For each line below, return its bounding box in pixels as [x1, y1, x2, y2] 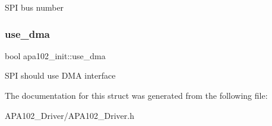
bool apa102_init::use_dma [5, 49, 106, 62]
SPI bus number [5, 1, 64, 13]
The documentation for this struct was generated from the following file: [5, 89, 268, 101]
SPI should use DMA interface [5, 69, 116, 82]
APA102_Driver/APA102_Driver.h [5, 109, 134, 121]
